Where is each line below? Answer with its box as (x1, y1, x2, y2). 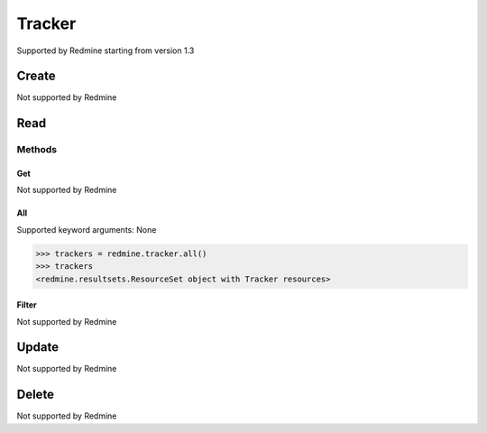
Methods (16, 143, 58, 156)
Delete (16, 387, 54, 402)
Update (16, 339, 60, 355)
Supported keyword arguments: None (16, 224, 157, 235)
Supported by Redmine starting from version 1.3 (16, 45, 195, 56)
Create (16, 69, 56, 84)
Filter (16, 299, 38, 310)
